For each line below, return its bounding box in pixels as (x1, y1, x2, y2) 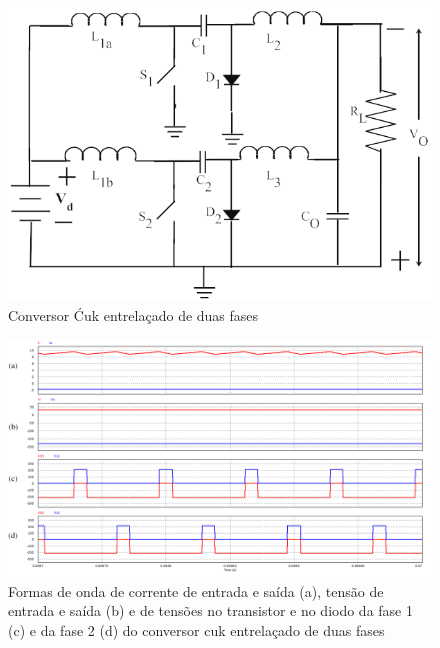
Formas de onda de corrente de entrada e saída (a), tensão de (8, 580, 384, 601)
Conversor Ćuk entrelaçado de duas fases (8, 304, 259, 325)
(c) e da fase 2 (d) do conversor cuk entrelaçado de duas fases (8, 619, 385, 640)
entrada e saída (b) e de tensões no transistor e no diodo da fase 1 (8, 600, 413, 621)
